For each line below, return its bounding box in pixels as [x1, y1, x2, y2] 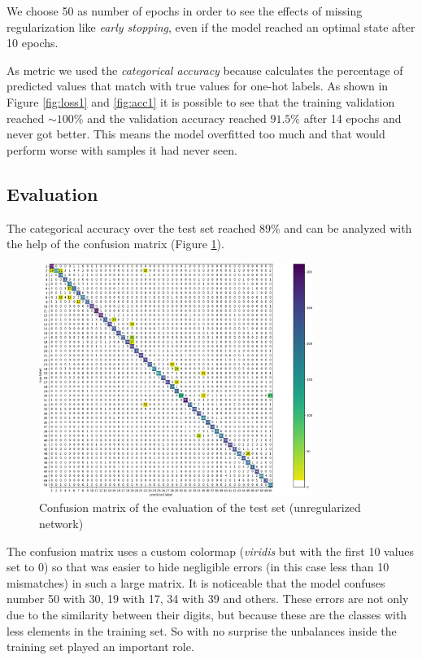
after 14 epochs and [303, 109, 402, 126]
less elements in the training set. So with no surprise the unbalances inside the [7, 622, 397, 639]
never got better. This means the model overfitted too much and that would [7, 125, 385, 142]
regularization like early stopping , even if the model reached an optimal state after [7, 18, 415, 35]
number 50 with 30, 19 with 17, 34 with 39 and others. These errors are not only [7, 590, 409, 607]
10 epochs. [7, 34, 59, 51]
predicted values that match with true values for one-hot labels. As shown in [7, 77, 389, 94]
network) [39, 515, 84, 532]
